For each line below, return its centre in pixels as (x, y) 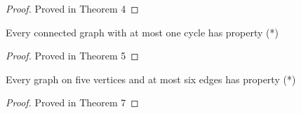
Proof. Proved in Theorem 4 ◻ (72, 8)
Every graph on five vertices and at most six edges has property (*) (151, 79)
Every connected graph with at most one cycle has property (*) (142, 32)
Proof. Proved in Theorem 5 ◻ (72, 56)
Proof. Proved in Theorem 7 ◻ (72, 102)
